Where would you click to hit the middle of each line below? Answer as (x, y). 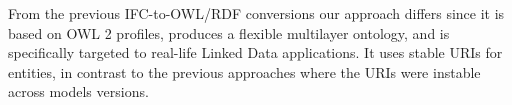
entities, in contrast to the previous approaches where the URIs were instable (244, 71)
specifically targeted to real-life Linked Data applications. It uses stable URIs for (255, 52)
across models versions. (78, 91)
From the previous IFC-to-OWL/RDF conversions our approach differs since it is (256, 13)
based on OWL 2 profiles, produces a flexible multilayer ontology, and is (229, 32)
